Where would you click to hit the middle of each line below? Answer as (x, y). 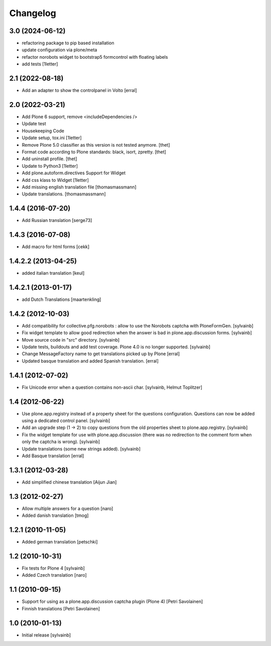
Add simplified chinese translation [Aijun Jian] (69, 482)
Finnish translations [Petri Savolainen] (61, 608)
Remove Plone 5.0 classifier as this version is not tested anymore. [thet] (96, 145)
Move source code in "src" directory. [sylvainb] (71, 340)
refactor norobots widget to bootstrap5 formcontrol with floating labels (95, 57)
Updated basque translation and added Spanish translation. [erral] (90, 361)
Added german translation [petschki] (60, 542)
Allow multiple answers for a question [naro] (67, 508)
